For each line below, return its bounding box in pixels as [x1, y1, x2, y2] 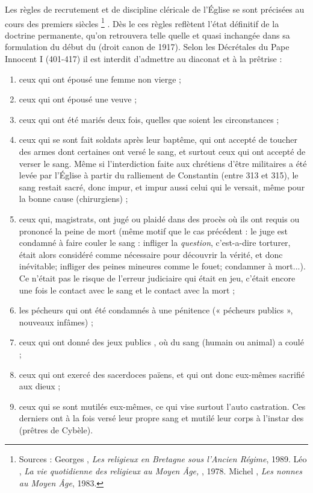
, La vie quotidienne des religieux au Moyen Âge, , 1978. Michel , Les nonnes [19, 465, 302, 477]
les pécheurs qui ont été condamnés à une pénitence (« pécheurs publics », [19, 304, 293, 316]
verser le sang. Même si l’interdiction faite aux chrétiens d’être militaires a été [19, 157, 307, 169]
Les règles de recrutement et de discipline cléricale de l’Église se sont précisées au [5, 3, 305, 15]
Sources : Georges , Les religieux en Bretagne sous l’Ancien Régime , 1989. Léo [19, 453, 307, 465]
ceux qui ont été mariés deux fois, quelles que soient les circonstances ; [19, 113, 279, 125]
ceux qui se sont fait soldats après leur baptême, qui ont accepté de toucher [19, 133, 297, 146]
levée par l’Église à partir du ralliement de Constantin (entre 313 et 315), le [19, 169, 299, 181]
